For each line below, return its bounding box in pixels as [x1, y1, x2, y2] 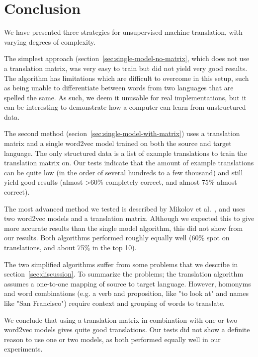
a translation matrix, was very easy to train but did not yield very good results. [4, 63, 248, 73]
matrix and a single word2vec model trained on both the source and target [4, 138, 232, 148]
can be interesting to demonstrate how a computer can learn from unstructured [4, 102, 246, 112]
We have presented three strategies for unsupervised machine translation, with [4, 27, 243, 37]
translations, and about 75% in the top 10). [4, 242, 137, 252]
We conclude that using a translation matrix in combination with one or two [4, 314, 238, 325]
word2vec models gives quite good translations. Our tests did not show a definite [4, 324, 250, 335]
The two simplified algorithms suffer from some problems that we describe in [4, 259, 238, 269]
